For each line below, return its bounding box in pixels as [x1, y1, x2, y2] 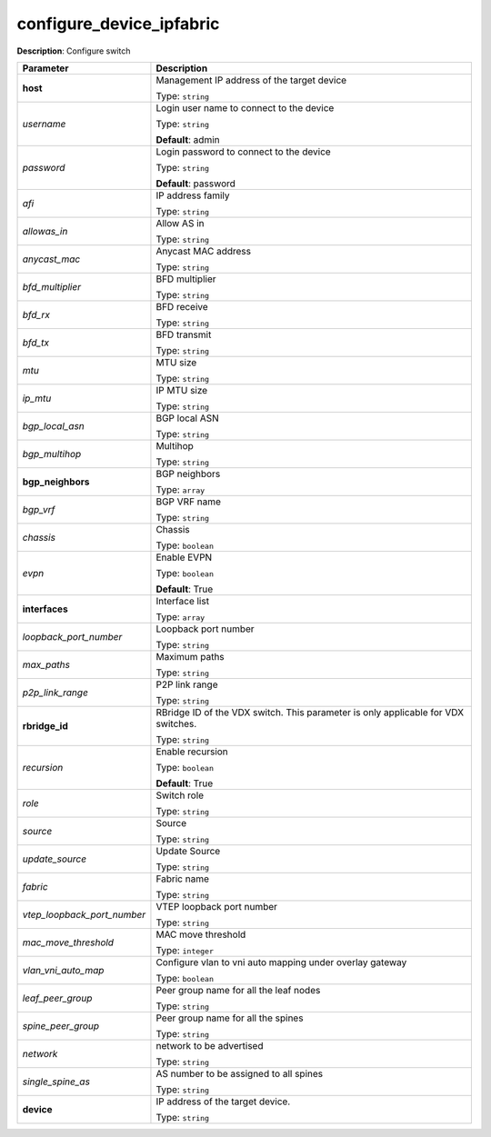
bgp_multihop [22, 447, 82, 460]
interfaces [22, 603, 68, 615]
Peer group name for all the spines [155, 1012, 304, 1024]
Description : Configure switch [16, 45, 131, 56]
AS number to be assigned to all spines [155, 1067, 323, 1080]
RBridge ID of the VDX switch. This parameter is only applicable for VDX [155, 705, 464, 718]
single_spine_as [22, 1075, 91, 1088]
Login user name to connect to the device [155, 101, 335, 114]
